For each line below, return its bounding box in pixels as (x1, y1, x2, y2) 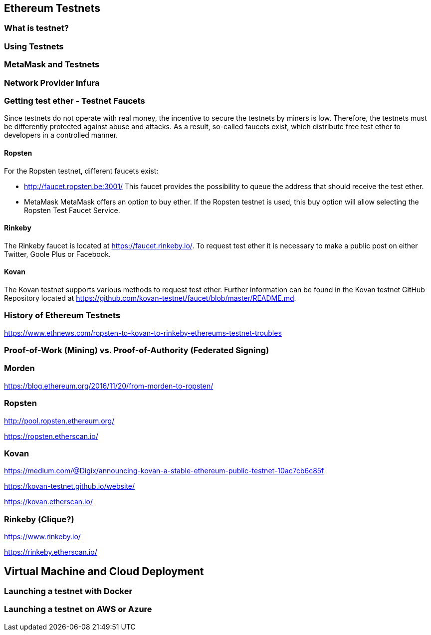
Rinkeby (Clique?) (4, 514, 74, 524)
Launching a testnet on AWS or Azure (4, 604, 152, 615)
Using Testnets (4, 41, 64, 51)
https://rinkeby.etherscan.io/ (4, 548, 97, 557)
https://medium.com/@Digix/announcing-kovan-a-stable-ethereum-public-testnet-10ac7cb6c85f (4, 466, 324, 475)
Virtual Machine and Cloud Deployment (4, 565, 204, 578)
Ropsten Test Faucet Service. (24, 206, 120, 214)
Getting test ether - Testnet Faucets (4, 95, 145, 106)
